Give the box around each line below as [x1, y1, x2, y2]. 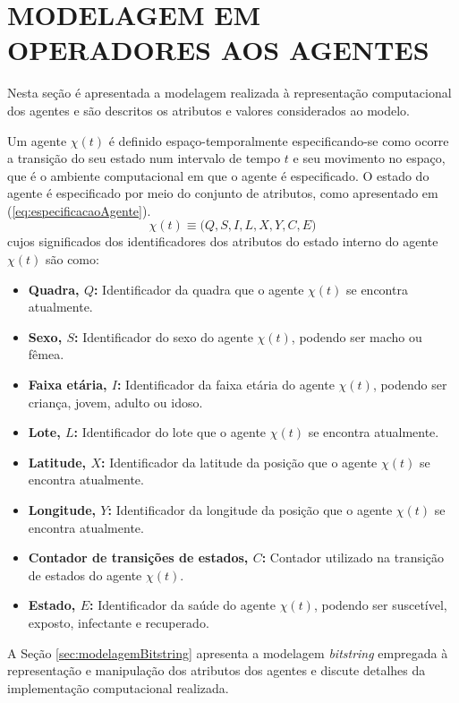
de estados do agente [28, 565, 142, 584]
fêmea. [28, 345, 64, 364]
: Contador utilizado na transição [261, 548, 445, 567]
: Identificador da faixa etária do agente [116, 375, 335, 394]
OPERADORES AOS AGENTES [7, 31, 429, 68]
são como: [45, 250, 99, 269]
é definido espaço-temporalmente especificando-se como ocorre [108, 131, 449, 150]
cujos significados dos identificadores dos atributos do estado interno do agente [7, 232, 438, 251]
